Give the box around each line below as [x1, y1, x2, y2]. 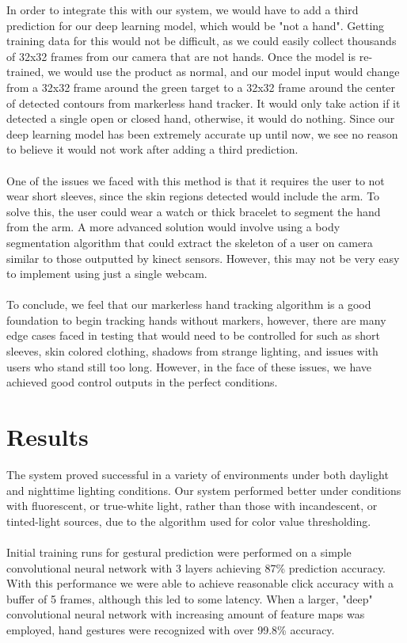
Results [6, 420, 89, 453]
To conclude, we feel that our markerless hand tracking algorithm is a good [6, 296, 371, 313]
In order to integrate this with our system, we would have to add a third [6, 2, 359, 17]
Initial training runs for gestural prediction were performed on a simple [6, 543, 352, 560]
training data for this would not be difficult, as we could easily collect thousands [6, 32, 397, 49]
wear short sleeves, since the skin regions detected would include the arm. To [6, 188, 380, 204]
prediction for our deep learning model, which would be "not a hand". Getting [6, 17, 385, 33]
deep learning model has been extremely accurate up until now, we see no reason [6, 125, 398, 142]
